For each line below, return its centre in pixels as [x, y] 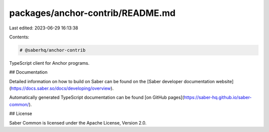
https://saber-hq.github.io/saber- [218, 98]
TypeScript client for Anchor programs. [49, 63]
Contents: [19, 37]
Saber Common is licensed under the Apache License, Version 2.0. [78, 123]
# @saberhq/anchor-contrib [53, 50]
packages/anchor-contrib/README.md [92, 13]
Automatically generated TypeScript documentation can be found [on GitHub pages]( [97, 98]
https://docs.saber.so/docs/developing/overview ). [62, 88]
